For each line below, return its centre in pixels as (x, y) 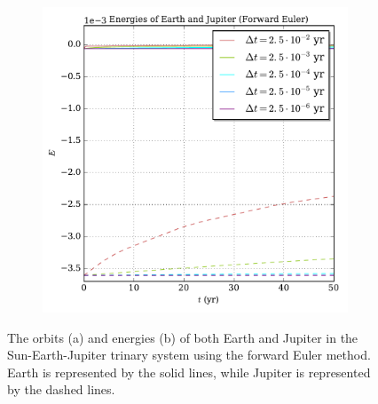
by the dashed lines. (61, 389)
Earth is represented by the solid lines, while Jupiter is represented (189, 372)
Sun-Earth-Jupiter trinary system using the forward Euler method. (189, 355)
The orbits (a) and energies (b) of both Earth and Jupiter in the (183, 337)
